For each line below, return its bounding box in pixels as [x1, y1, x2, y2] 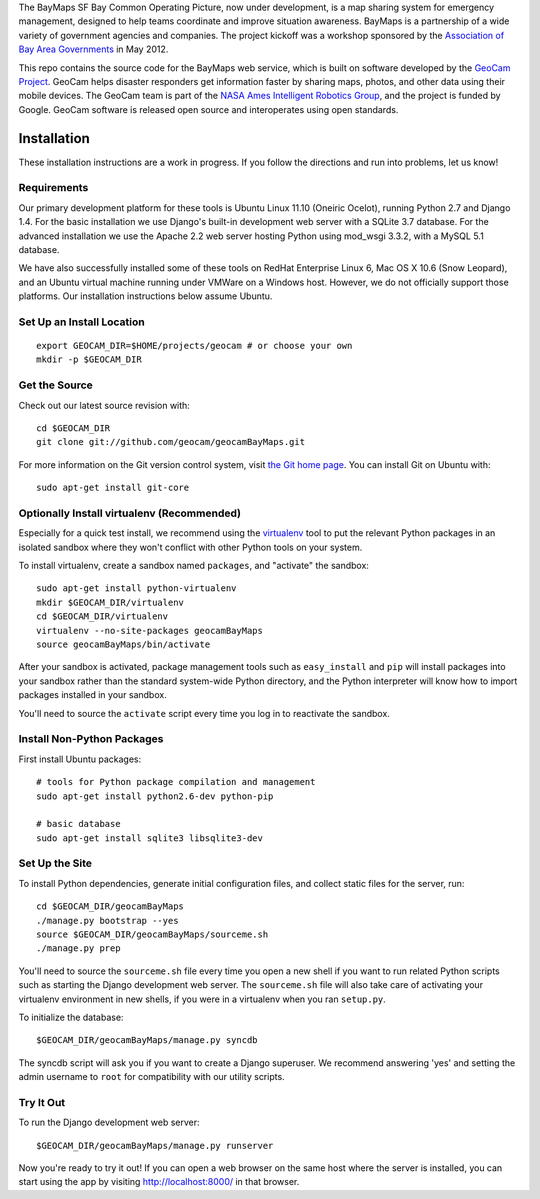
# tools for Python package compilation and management [36, 776, 316, 788]
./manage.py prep [36, 943, 121, 954]
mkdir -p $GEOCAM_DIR [36, 354, 142, 365]
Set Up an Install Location [18, 315, 145, 329]
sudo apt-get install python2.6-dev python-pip [36, 790, 274, 802]
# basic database [36, 818, 121, 830]
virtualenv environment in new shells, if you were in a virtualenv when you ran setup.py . [18, 993, 387, 1005]
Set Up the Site [18, 856, 93, 870]
